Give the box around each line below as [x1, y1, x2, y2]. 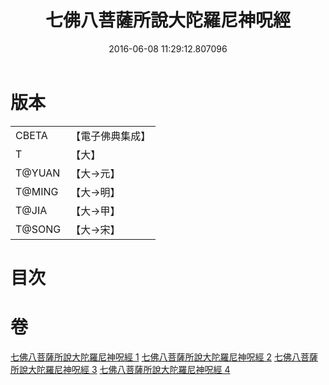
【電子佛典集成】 [70, 129, 152, 143]
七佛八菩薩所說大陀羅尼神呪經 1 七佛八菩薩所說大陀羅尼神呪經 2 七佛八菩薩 [10, 351, 318, 363]
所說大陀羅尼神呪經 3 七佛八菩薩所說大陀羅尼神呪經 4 [10, 363, 231, 375]
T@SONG [15, 222, 62, 236]
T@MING [15, 184, 59, 198]
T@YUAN [15, 166, 61, 180]
